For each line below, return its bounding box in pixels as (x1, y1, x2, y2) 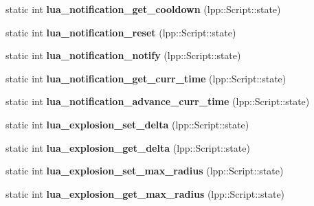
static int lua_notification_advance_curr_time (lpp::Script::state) (5, 94, 310, 108)
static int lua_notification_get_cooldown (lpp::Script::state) (5, 2, 281, 16)
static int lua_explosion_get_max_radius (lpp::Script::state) (5, 186, 285, 201)
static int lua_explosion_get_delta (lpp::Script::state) (5, 140, 250, 154)
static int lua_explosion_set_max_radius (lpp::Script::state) (5, 163, 284, 178)
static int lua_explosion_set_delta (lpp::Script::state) (5, 117, 249, 131)
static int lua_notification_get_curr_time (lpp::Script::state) (5, 71, 287, 85)
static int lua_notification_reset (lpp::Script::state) (5, 25, 236, 39)
